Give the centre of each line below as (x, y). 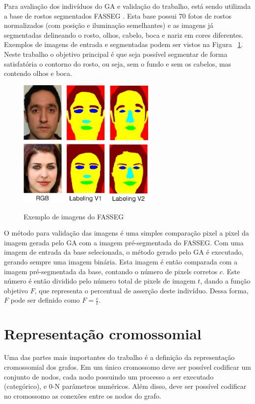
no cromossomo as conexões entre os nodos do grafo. (83, 395)
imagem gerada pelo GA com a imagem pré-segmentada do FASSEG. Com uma (124, 242)
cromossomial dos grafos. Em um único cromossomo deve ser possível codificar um (127, 367)
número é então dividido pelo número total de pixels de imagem (100, 281)
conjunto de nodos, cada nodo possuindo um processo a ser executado (109, 376)
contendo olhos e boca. (38, 73)
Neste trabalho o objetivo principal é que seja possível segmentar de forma (116, 54)
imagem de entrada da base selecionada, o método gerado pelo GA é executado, (124, 252)
